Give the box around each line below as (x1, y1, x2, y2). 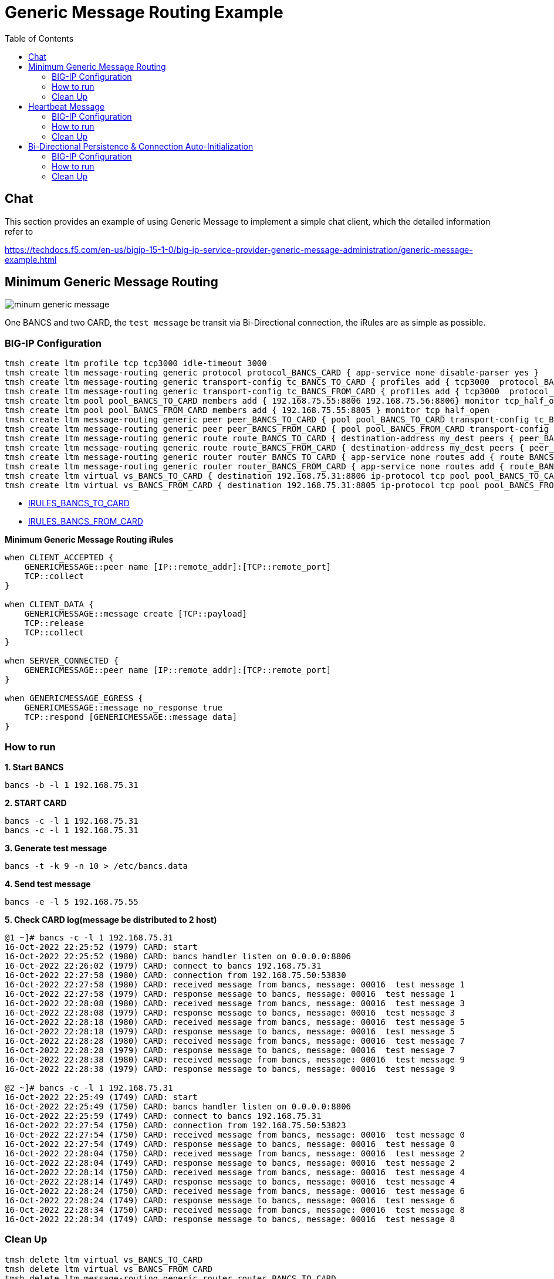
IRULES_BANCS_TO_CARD (28, 498, 130, 509)
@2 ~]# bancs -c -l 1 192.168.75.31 (5, 1082, 173, 1092)
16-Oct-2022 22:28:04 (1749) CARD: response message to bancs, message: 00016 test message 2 (5, 1158, 455, 1168)
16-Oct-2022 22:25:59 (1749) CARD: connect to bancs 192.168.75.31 (5, 1111, 322, 1121)
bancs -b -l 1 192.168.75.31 (5, 780, 138, 790)
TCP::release (24, 618, 84, 628)
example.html (5, 254, 57, 265)
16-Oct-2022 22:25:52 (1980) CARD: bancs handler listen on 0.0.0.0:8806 (5, 951, 352, 961)
